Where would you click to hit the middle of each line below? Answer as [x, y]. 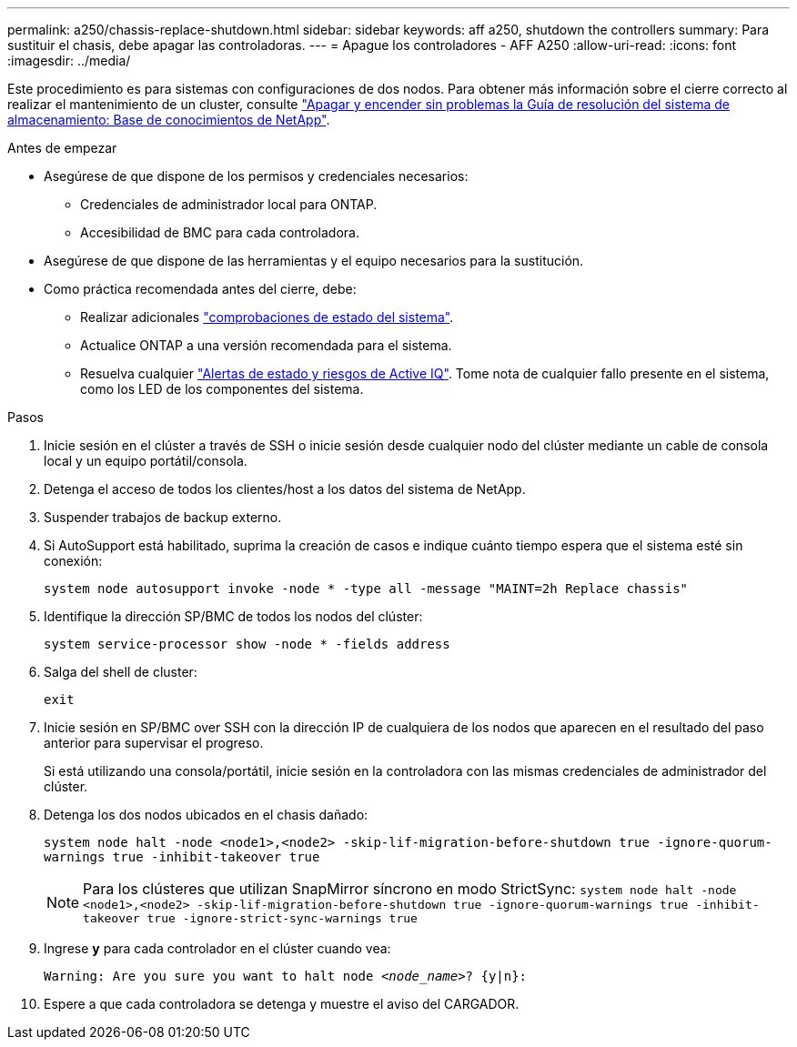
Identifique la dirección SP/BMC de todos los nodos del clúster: [233, 616]
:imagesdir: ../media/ [69, 60]
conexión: [73, 561]
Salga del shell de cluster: [121, 672]
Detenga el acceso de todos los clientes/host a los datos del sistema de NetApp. [285, 489]
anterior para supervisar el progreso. [154, 743]
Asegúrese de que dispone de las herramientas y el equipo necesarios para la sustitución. [314, 261]
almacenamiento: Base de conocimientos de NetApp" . [169, 120]
